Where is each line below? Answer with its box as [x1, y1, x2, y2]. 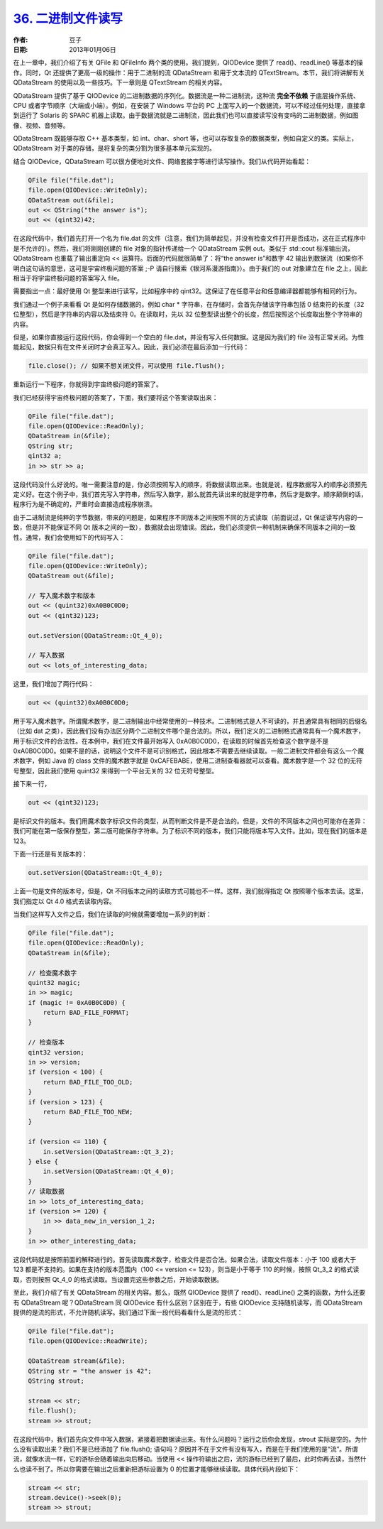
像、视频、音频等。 [13, 121, 70, 129]
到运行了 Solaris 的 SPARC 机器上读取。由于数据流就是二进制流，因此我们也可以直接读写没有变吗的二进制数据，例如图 [13, 111, 359, 120]
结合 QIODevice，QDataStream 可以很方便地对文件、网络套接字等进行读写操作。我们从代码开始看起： [13, 157, 311, 165]
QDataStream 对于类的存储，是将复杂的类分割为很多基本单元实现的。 [13, 144, 216, 153]
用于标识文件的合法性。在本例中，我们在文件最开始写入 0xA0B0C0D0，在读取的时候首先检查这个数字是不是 [13, 736, 329, 745]
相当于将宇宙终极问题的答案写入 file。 [13, 273, 124, 282]
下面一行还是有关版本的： [13, 849, 88, 859]
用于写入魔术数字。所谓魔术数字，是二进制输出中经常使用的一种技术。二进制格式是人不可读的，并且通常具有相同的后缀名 [13, 717, 367, 725]
